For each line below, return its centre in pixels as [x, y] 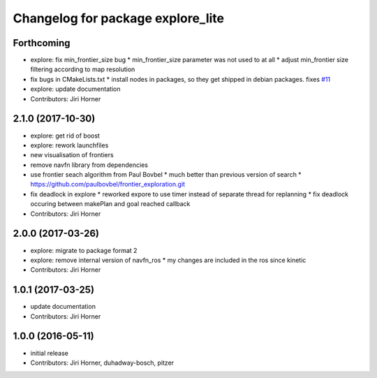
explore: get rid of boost [65, 136]
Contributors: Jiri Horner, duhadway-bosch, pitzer [102, 363]
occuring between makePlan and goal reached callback [110, 204]
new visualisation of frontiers [72, 155]
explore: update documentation [75, 89]
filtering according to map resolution [83, 69]
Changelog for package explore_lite [119, 18]
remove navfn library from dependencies [89, 165]
